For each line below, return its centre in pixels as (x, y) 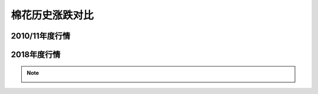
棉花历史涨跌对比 (52, 15)
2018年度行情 (36, 55)
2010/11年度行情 (41, 36)
